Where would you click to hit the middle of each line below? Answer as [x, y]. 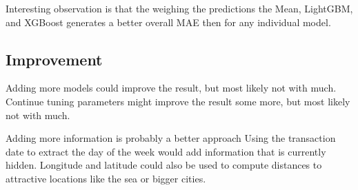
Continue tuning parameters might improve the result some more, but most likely [178, 101]
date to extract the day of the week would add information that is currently [166, 151]
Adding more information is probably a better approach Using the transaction [171, 138]
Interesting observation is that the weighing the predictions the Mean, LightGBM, [179, 8]
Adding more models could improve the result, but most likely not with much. [171, 88]
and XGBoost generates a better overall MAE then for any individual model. [168, 22]
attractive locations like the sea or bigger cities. [106, 178]
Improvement [54, 59]
